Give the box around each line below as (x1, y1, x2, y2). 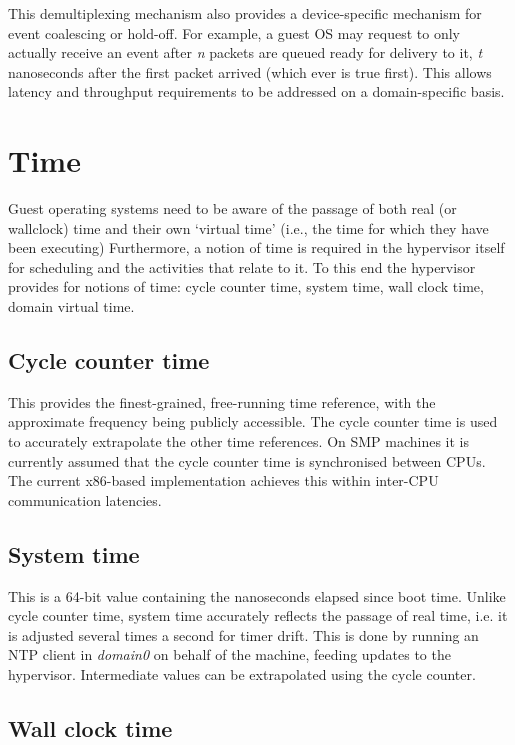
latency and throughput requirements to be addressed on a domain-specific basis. (8, 81, 505, 102)
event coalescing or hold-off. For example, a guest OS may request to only (8, 22, 461, 43)
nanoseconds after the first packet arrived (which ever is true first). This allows (8, 61, 492, 82)
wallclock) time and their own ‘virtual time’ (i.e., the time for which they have (8, 217, 489, 238)
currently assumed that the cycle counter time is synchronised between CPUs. (8, 450, 486, 471)
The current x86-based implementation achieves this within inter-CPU (8, 470, 439, 491)
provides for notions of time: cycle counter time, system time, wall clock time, (8, 276, 484, 297)
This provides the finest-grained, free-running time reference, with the (8, 391, 436, 412)
